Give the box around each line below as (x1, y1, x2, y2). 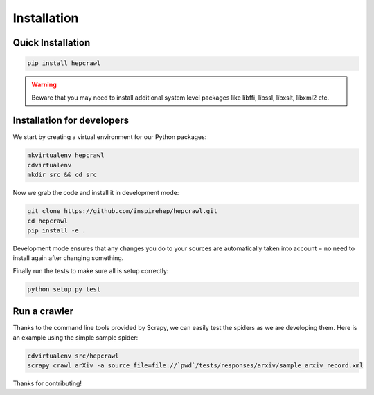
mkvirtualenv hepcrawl (27, 151, 105, 159)
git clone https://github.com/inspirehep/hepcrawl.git (27, 208, 217, 215)
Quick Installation (12, 37, 91, 48)
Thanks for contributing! (12, 379, 82, 387)
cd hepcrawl (27, 217, 69, 225)
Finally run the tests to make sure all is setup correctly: (12, 266, 169, 275)
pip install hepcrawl (27, 59, 101, 67)
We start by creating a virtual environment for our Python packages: (12, 133, 207, 141)
